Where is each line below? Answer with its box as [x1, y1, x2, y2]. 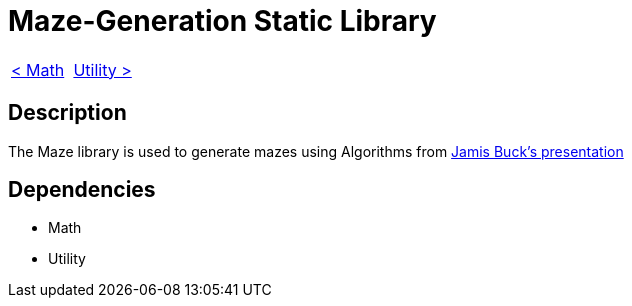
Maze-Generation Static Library [8, 4, 437, 38]
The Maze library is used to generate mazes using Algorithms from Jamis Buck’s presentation [8, 142, 624, 160]
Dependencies [8, 177, 156, 203]
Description [8, 100, 127, 126]
